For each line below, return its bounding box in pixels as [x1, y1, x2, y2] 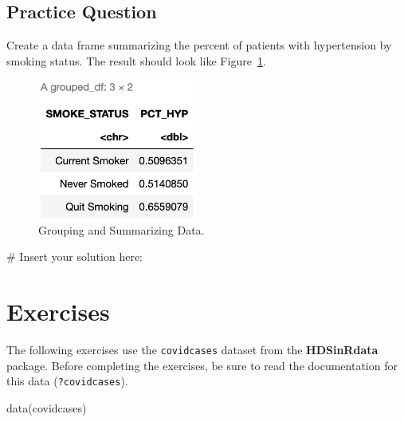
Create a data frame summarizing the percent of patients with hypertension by [6, 37, 392, 53]
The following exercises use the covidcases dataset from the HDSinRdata [6, 341, 379, 358]
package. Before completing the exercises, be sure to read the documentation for [6, 357, 398, 373]
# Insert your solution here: [6, 248, 143, 265]
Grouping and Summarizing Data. [38, 221, 205, 238]
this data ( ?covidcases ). [6, 373, 128, 389]
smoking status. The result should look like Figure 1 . [6, 52, 266, 69]
